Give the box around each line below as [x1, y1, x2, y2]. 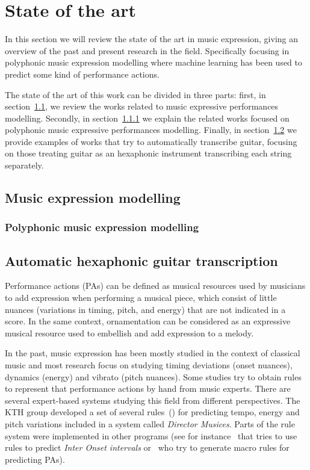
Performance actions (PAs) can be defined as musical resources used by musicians [5, 279, 306, 292]
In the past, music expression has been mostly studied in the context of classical [5, 347, 300, 359]
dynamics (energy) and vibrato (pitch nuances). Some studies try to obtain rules [5, 370, 302, 383]
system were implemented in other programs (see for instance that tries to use [5, 429, 297, 442]
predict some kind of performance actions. [5, 67, 160, 80]
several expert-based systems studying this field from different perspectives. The [5, 394, 300, 406]
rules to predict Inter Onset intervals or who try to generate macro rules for [5, 441, 290, 454]
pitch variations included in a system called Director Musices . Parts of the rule [5, 418, 295, 430]
